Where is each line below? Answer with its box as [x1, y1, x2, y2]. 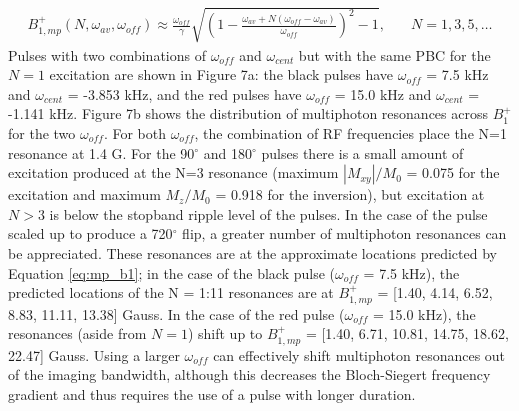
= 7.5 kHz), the [363, 262, 460, 283]
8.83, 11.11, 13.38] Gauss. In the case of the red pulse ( [8, 303, 345, 324]
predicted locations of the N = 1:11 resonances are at [8, 282, 334, 303]
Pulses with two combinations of [8, 44, 206, 65]
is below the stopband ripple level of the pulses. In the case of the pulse [49, 203, 488, 224]
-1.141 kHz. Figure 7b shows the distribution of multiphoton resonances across [8, 103, 489, 124]
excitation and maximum [8, 184, 161, 205]
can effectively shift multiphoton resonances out [213, 344, 506, 365]
